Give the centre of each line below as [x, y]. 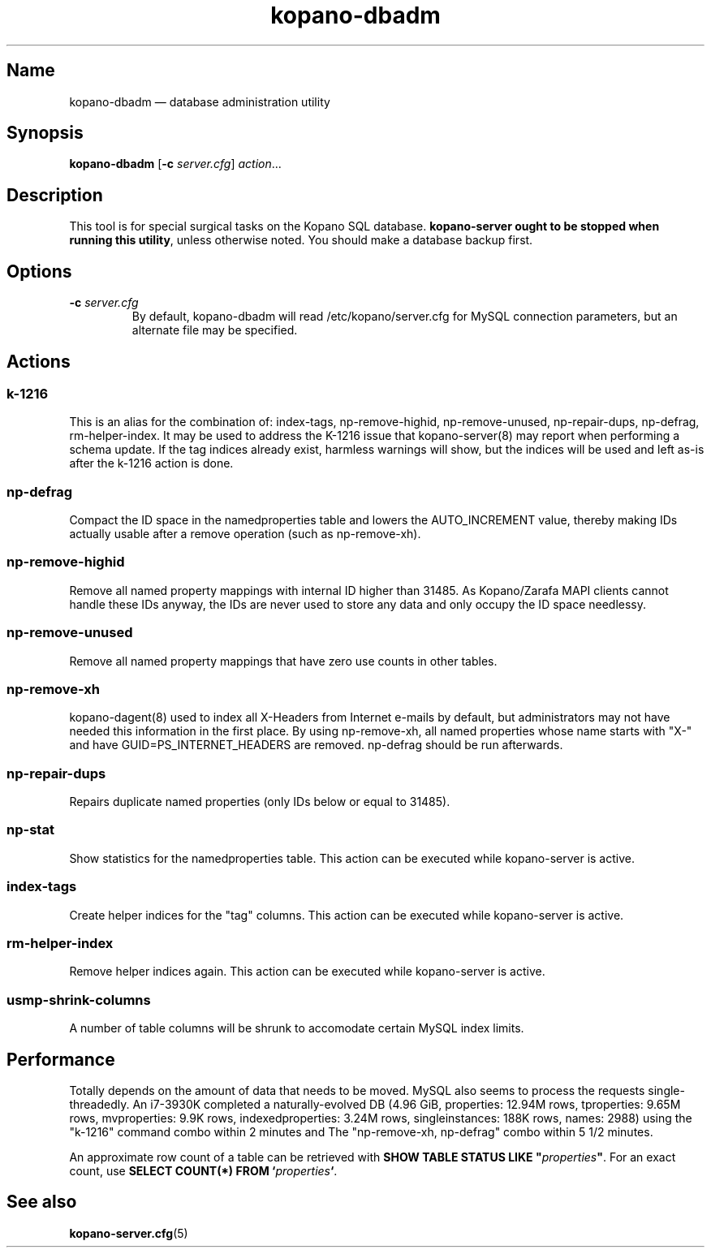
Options [39, 271]
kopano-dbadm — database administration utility [200, 101]
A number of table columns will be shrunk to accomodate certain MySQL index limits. [297, 1028]
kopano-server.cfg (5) [129, 1233]
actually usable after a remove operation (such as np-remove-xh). [245, 534]
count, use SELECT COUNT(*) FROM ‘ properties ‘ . [203, 1170]
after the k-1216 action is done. [151, 463]
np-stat [30, 830]
